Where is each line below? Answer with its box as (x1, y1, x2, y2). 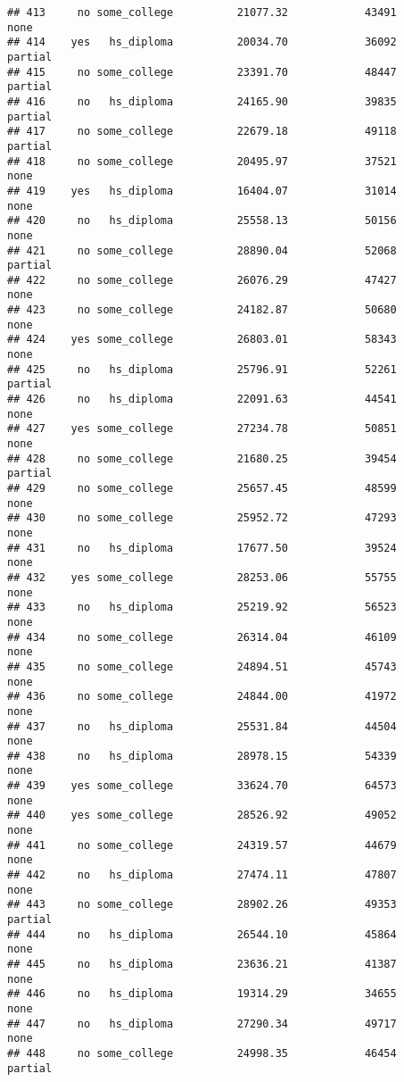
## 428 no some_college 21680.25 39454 (7, 452, 397, 465)
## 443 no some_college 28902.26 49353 (7, 898, 397, 911)
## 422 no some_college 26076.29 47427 (7, 273, 397, 287)
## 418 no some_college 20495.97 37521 (7, 154, 397, 168)
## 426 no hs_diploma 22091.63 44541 (7, 393, 397, 406)
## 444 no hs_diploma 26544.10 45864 (7, 928, 397, 941)
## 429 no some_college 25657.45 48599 (7, 482, 397, 495)
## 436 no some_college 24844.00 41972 (7, 690, 397, 703)
